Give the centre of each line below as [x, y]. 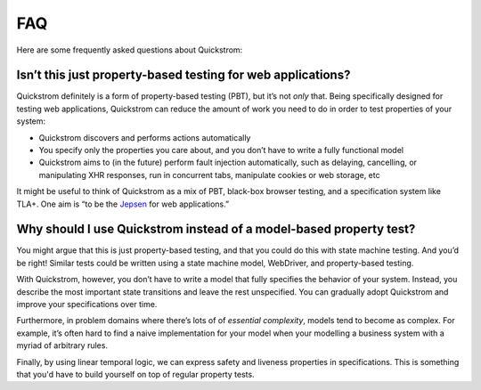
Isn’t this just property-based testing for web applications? [183, 75]
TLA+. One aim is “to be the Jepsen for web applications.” [123, 204]
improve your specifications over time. [87, 305]
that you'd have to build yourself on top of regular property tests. [135, 374]
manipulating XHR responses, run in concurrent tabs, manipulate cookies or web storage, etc [209, 175]
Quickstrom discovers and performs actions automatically [145, 137]
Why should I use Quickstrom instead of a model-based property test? [216, 229]
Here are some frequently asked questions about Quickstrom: [130, 50]
